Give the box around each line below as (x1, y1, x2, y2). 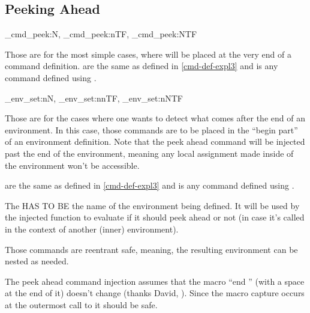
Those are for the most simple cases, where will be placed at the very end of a (5, 47, 292, 60)
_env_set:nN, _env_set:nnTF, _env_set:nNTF (5, 91, 183, 104)
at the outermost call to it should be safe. (5, 298, 158, 311)
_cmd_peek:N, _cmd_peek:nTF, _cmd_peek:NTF (5, 28, 197, 40)
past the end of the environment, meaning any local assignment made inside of (5, 147, 294, 159)
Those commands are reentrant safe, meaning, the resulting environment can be (5, 243, 298, 255)
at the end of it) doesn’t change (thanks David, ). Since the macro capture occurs (5, 287, 305, 299)
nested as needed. (5, 255, 69, 267)
